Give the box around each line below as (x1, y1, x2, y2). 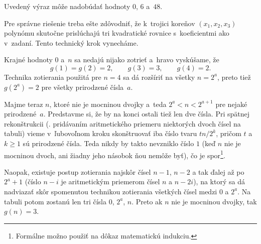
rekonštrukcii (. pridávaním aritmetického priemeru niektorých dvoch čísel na (4, 118, 241, 129)
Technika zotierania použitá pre (4, 71, 101, 82)
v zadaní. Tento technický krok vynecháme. (4, 37, 139, 48)
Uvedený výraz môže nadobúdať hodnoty (4, 1, 130, 11)
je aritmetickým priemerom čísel (61, 176, 160, 187)
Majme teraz (4, 98, 43, 109)
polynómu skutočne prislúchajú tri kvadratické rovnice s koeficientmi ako (4, 28, 229, 38)
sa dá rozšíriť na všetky (123, 71, 195, 82)
